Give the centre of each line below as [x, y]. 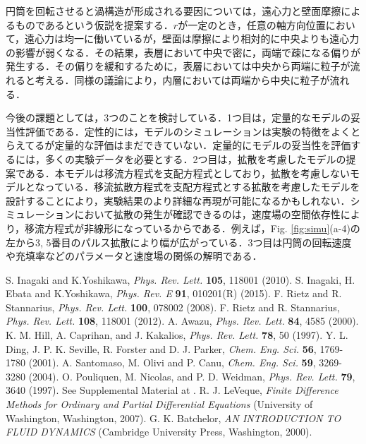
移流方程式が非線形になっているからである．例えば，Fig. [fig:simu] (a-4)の [193, 228]
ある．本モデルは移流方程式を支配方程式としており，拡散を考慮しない [188, 173]
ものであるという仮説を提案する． [94, 24]
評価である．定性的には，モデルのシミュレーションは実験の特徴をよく [188, 131]
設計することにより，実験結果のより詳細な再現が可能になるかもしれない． [178, 200]
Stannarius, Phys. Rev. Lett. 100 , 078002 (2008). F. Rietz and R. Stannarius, [173, 307]
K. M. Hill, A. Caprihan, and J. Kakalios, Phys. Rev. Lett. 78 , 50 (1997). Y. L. [177, 335]
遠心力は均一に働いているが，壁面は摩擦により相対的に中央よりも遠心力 [192, 38]
